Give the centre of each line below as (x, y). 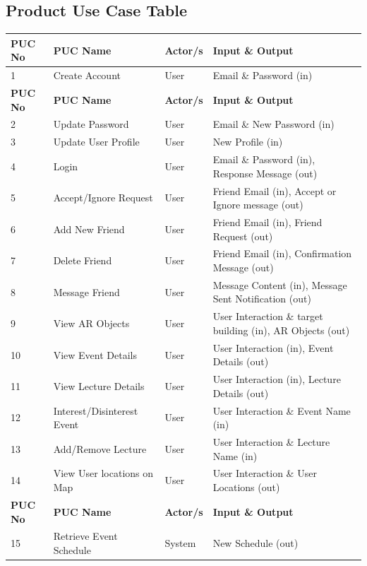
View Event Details (95, 354)
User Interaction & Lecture (271, 442)
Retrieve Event (85, 536)
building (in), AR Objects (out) (281, 330)
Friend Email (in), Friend (267, 222)
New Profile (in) (248, 142)
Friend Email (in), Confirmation (282, 253)
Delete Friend (83, 260)
